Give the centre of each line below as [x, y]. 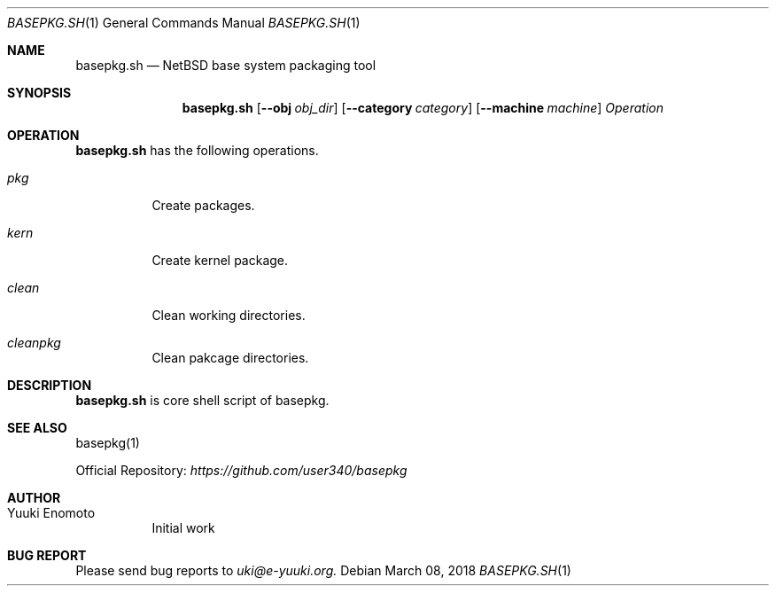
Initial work [183, 528]
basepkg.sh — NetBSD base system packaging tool [226, 65]
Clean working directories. [229, 315]
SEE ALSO [37, 428]
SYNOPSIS [39, 93]
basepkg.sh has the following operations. [197, 150]
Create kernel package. [220, 260]
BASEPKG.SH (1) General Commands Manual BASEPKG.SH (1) [184, 23]
